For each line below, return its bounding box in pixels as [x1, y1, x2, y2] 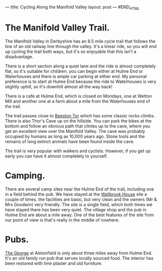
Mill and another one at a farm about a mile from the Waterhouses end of [5, 98, 150, 104]
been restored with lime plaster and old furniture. [5, 260, 103, 266]
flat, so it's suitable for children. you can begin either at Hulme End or [5, 68, 144, 74]
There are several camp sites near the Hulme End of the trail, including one [5, 186, 154, 192]
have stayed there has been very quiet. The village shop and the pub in [5, 207, 147, 212]
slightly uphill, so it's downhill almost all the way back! [5, 83, 113, 89]
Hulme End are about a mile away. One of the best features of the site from [5, 212, 154, 218]
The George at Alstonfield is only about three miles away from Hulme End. [5, 250, 152, 256]
